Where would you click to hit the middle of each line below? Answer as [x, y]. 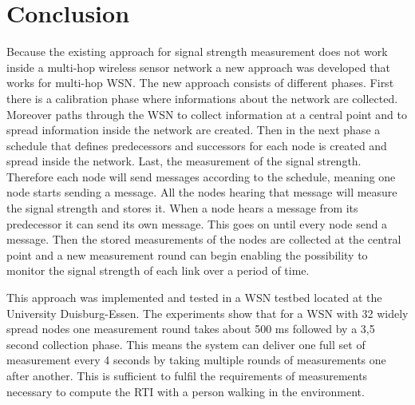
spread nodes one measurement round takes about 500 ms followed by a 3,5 [191, 329]
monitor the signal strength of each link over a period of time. [158, 270]
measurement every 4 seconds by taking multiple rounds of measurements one [196, 360]
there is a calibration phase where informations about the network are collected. [202, 98]
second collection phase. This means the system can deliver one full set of [186, 344]
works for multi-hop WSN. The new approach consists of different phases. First [200, 83]
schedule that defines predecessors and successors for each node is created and [197, 145]
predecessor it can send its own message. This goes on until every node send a [197, 223]
